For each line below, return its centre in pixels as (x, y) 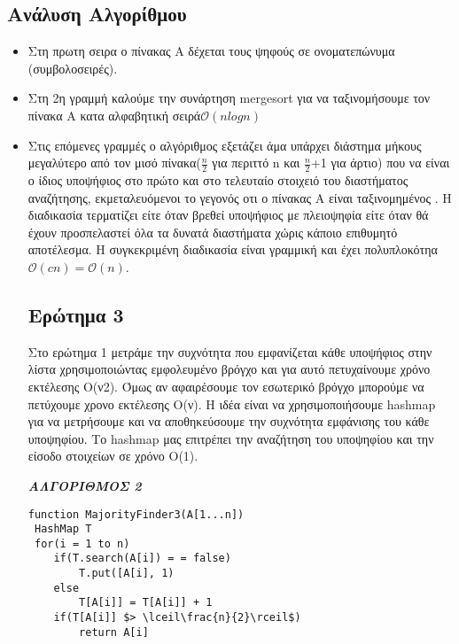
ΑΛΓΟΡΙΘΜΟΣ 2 (85, 485)
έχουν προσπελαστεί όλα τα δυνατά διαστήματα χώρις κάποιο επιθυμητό (213, 232)
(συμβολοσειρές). (73, 68)
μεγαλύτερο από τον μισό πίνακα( (114, 163)
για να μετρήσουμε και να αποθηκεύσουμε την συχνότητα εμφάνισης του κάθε (229, 421)
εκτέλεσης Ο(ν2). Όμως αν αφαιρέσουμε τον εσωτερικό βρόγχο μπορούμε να (226, 386)
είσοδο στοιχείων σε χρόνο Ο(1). (113, 456)
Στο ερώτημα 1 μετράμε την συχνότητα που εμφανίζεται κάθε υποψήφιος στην (230, 351)
